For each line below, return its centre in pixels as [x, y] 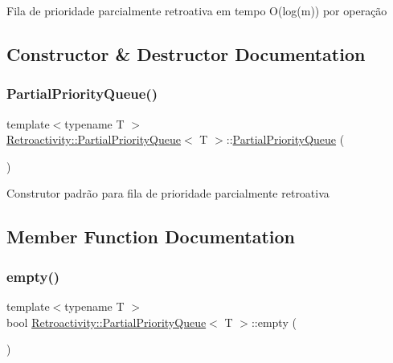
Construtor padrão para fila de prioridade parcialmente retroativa [168, 193]
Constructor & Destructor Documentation [186, 53]
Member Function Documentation [151, 237]
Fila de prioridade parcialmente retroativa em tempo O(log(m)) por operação [197, 10]
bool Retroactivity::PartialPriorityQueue [106, 322]
